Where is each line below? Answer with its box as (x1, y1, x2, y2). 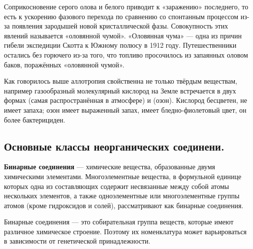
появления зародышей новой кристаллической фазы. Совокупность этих (12, 21, 228, 31)
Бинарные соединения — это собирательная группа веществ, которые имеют (4, 217, 234, 227)
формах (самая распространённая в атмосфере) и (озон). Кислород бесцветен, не (4, 95, 248, 105)
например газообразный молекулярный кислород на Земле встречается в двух (4, 85, 236, 95)
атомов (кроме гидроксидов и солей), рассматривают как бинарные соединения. (4, 200, 244, 210)
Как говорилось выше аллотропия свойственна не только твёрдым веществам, (4, 76, 238, 86)
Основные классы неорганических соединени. (4, 138, 224, 154)
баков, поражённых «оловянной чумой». (4, 59, 125, 69)
